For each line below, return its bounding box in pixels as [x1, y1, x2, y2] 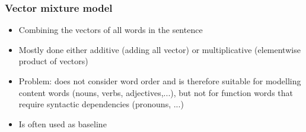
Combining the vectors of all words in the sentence [18, 24, 203, 36]
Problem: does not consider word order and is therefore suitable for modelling [18, 75, 301, 87]
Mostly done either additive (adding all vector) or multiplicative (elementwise [18, 43, 301, 55]
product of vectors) [18, 55, 88, 67]
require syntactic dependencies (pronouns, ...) [18, 98, 184, 110]
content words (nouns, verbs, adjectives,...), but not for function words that [18, 86, 293, 98]
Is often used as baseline [18, 117, 107, 130]
